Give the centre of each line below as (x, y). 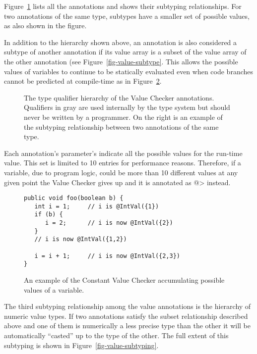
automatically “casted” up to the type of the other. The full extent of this (116, 335)
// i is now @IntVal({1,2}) (81, 239)
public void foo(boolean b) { (74, 198)
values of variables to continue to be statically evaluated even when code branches (129, 71)
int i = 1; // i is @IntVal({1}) (97, 206)
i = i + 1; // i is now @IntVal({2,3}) (107, 256)
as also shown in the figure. (45, 25)
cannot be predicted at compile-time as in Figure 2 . (83, 81)
